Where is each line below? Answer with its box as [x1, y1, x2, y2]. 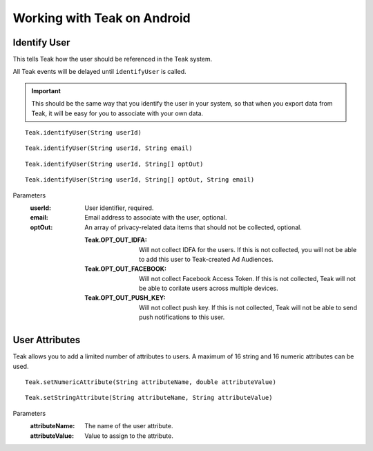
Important [31, 86, 61, 95]
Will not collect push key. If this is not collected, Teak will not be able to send [139, 303, 357, 311]
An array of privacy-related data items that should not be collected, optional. [84, 223, 302, 231]
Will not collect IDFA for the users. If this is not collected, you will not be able [139, 245, 357, 253]
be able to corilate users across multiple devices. [139, 284, 279, 293]
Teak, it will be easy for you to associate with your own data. [31, 109, 204, 117]
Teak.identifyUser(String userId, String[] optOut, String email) [25, 176, 255, 184]
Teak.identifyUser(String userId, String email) [25, 144, 193, 152]
